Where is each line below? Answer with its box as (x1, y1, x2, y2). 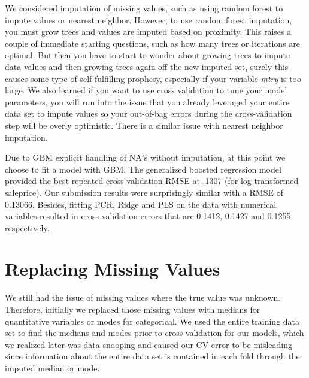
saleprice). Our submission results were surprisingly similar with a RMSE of (5, 186, 283, 198)
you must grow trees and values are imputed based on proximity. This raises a (5, 25, 292, 38)
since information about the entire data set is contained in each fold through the (5, 350, 300, 362)
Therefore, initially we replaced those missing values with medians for (5, 303, 260, 315)
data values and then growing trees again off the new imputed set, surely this (5, 60, 289, 72)
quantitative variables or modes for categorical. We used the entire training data (5, 315, 300, 327)
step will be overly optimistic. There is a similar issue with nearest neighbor (5, 119, 283, 131)
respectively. (5, 221, 50, 234)
